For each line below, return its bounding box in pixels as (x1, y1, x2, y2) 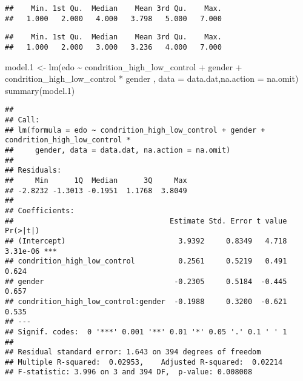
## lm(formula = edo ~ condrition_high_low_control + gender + (5, 125, 265, 134)
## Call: (5, 116, 40, 125)
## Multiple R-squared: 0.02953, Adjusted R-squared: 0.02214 (5, 357, 283, 366)
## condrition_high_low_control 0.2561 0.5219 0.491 (5, 257, 287, 266)
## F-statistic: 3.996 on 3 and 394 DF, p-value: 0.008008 (5, 368, 253, 377)
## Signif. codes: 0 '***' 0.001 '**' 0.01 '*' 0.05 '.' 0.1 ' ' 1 (5, 327, 287, 336)
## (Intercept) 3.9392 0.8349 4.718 (5, 236, 287, 245)
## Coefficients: (5, 206, 75, 215)
